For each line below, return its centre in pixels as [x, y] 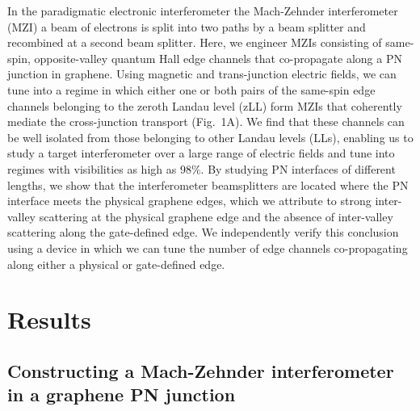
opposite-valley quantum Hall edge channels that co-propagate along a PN [218, 58]
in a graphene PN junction [122, 394]
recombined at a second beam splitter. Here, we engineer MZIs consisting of [195, 42]
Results [49, 319]
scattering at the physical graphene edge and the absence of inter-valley [216, 216]
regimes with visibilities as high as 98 [99, 168]
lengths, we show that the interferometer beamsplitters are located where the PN [208, 185]
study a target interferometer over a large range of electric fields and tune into [201, 153]
